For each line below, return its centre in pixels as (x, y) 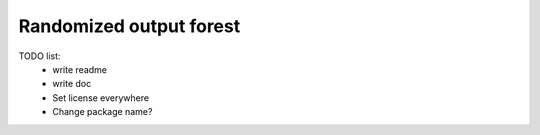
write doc (72, 84)
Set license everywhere (101, 97)
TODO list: (39, 56)
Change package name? (102, 112)
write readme (79, 69)
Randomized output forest (129, 26)
